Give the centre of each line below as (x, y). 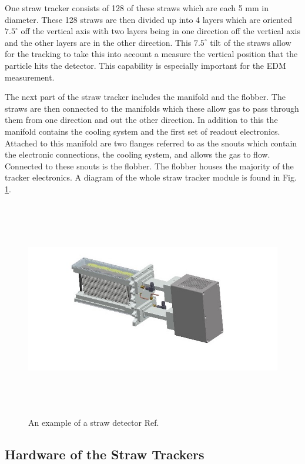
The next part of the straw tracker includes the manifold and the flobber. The (145, 97)
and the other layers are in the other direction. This (98, 42)
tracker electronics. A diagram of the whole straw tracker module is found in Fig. (151, 177)
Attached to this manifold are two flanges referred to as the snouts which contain (151, 143)
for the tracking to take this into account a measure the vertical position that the (151, 54)
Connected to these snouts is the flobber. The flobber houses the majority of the (149, 166)
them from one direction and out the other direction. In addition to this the (141, 120)
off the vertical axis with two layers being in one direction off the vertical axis (160, 31)
